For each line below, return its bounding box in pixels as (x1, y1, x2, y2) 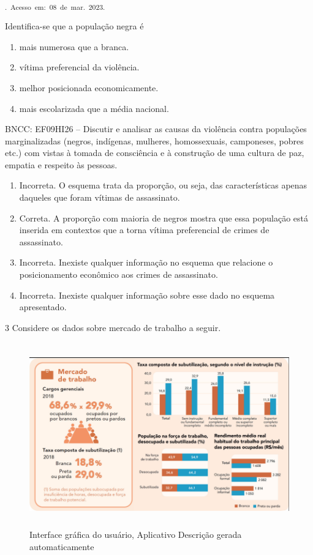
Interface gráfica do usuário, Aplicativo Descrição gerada (29, 528, 242, 541)
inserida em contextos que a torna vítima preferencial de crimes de (19, 223, 270, 236)
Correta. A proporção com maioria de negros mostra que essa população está (19, 211, 308, 224)
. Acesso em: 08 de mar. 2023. (5, 1, 105, 12)
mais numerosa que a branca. (19, 40, 129, 53)
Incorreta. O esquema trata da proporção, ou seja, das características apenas (19, 179, 307, 192)
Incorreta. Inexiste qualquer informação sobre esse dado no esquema (19, 288, 275, 301)
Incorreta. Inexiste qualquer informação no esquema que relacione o (19, 256, 273, 269)
